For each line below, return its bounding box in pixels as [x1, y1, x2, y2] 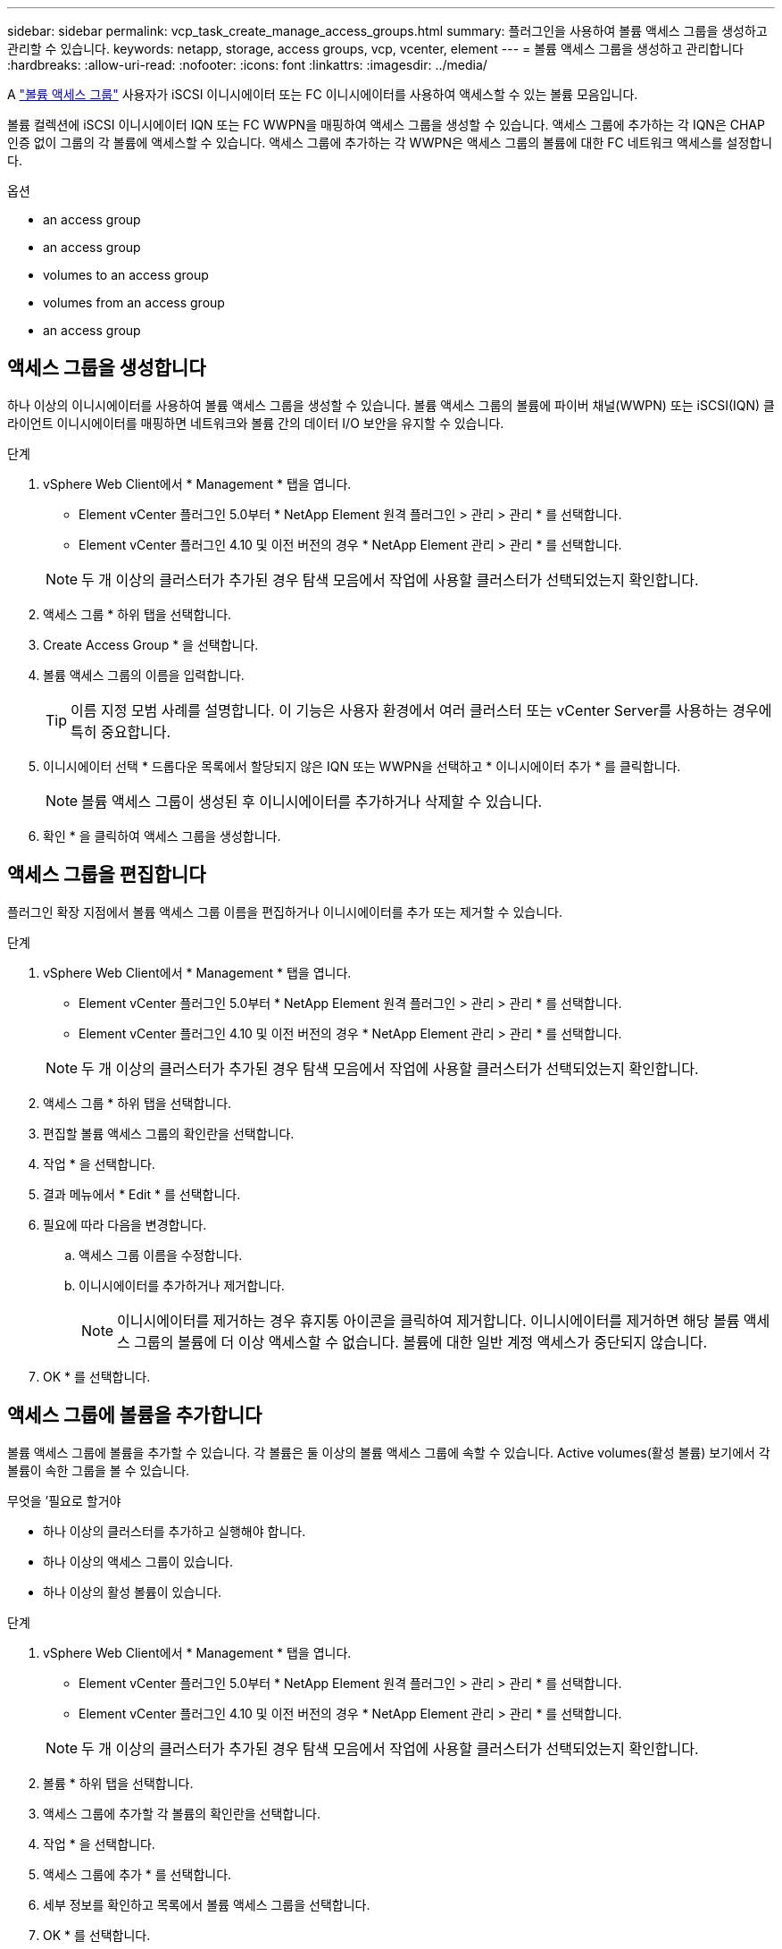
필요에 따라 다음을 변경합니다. [43, 1216, 207, 1232]
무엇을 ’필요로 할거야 [7, 1492, 121, 1508]
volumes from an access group [43, 295, 225, 310]
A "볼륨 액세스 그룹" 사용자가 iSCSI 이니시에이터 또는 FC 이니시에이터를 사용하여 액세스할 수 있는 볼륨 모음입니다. [7, 87, 638, 102]
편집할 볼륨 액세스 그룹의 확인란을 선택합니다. [43, 1125, 295, 1141]
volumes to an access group [43, 267, 209, 282]
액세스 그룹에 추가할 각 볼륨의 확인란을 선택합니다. [43, 1805, 321, 1821]
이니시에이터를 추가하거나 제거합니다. [79, 1277, 285, 1293]
